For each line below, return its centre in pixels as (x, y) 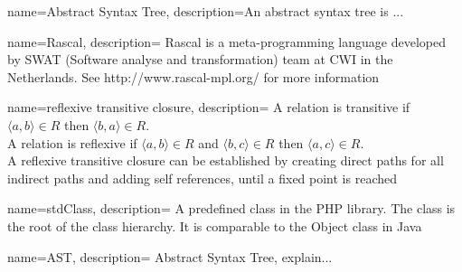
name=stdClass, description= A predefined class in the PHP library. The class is (231, 208)
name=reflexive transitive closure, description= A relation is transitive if (209, 107)
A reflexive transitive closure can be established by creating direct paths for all (226, 160)
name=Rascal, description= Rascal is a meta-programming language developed (226, 41)
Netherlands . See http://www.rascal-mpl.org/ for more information (193, 76)
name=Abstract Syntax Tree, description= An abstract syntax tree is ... (206, 11)
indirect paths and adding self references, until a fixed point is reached (202, 178)
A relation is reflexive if (72, 142)
